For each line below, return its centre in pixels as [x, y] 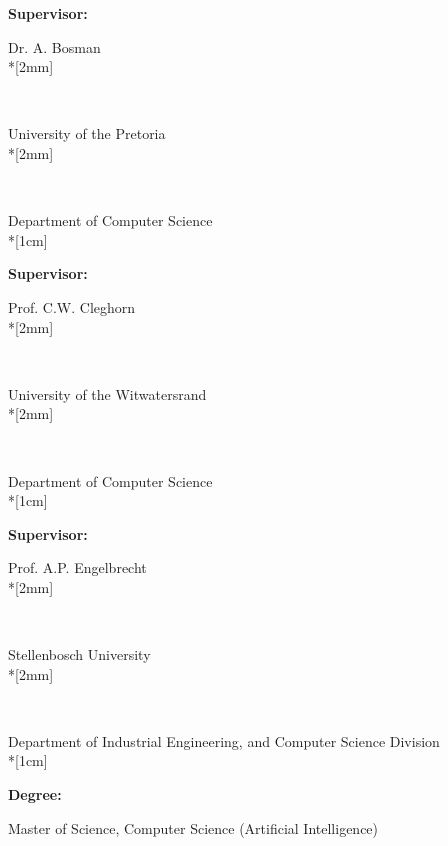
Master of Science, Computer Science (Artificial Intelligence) [193, 827]
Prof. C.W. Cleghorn [72, 306]
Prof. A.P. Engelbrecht [77, 567]
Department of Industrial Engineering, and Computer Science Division [224, 740]
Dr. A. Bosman [54, 46]
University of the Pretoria [87, 133]
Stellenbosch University [79, 654]
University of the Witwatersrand [107, 393]
